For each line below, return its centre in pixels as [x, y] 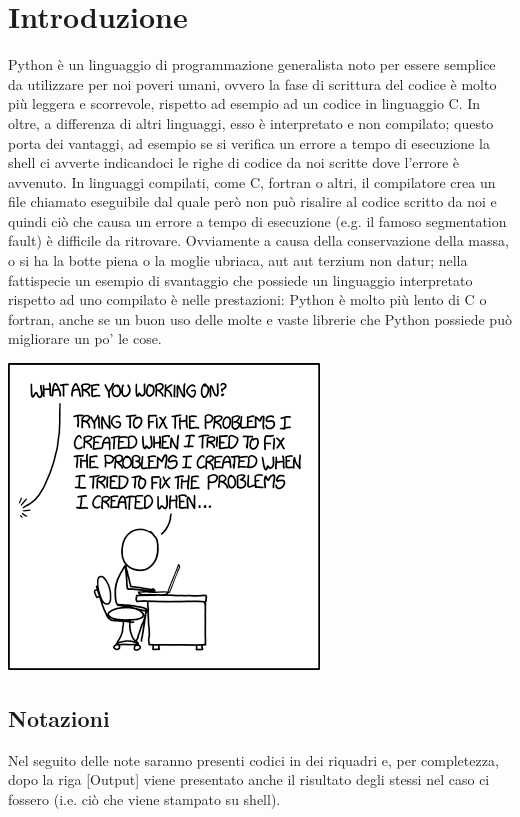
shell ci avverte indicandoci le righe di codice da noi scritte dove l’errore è [234, 162]
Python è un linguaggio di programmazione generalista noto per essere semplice [252, 64]
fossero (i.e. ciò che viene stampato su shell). [144, 799]
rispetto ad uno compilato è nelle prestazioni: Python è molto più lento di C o [247, 299]
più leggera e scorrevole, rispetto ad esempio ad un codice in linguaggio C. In [244, 103]
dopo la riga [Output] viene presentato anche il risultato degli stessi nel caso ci [249, 779]
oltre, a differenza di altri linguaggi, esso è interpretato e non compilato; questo [251, 122]
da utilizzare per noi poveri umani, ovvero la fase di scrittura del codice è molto [252, 83]
